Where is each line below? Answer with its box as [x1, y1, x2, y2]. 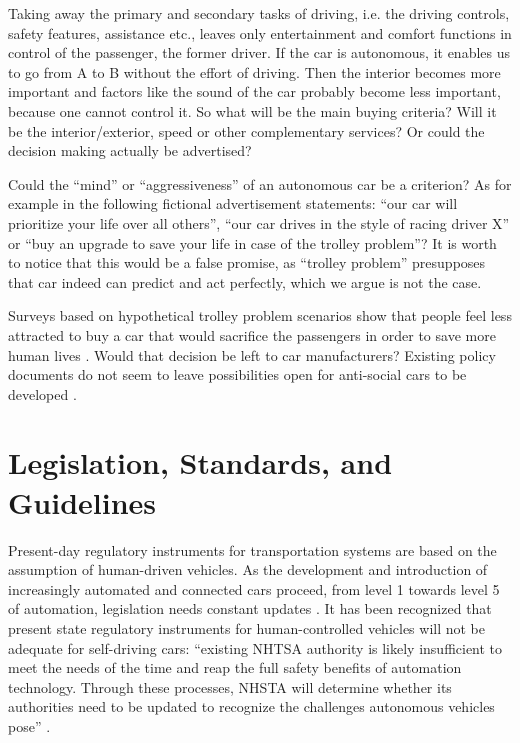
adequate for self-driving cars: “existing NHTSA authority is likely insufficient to [8, 637, 503, 658]
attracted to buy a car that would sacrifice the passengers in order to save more [8, 324, 496, 345]
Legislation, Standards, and [8, 442, 393, 483]
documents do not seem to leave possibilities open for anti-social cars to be [8, 364, 467, 385]
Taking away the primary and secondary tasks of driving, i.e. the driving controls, [8, 3, 510, 23]
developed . [8, 383, 77, 404]
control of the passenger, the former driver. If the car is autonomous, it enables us [8, 42, 510, 63]
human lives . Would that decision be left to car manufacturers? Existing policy [8, 344, 496, 365]
